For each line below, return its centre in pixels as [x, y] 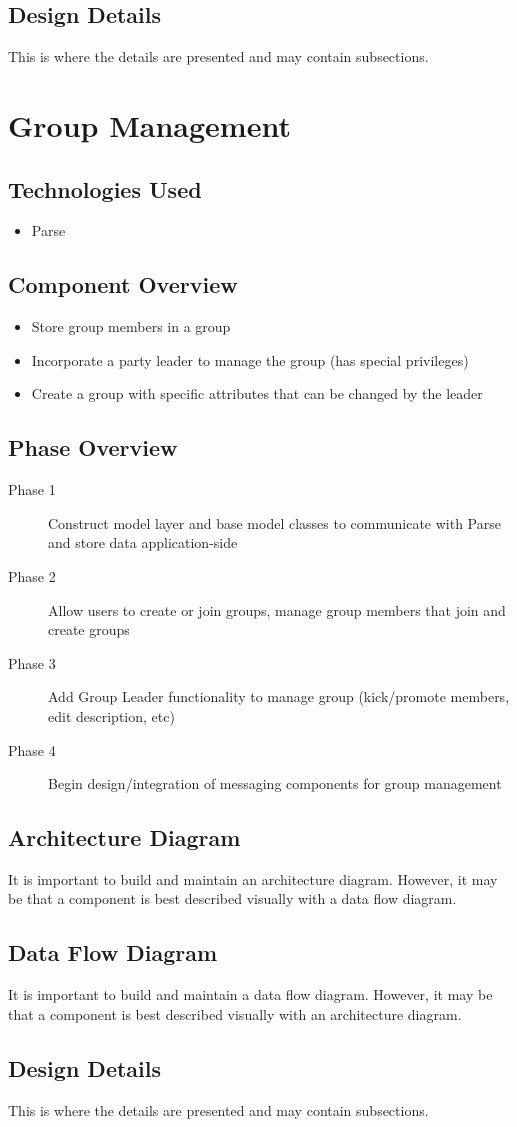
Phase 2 [32, 575]
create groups [89, 629]
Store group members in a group [131, 326]
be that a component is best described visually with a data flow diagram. [232, 898]
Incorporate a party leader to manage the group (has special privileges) [250, 359]
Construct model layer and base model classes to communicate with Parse [274, 522]
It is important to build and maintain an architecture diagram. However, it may [253, 878]
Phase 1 [32, 489]
